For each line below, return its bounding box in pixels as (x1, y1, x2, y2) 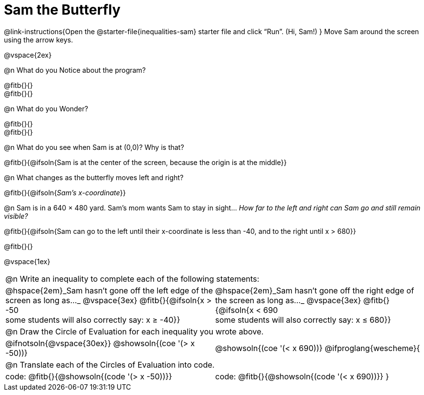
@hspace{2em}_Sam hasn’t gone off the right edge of (215, 285, 414, 295)
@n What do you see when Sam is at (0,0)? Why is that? (4, 143, 184, 151)
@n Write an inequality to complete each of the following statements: (5, 273, 260, 284)
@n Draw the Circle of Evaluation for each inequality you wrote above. (5, 326, 264, 336)
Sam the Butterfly (4, 1, 121, 18)
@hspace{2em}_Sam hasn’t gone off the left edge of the (5, 285, 213, 295)
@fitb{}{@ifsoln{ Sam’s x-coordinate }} (4, 188, 126, 197)
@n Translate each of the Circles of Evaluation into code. (5, 359, 215, 370)
